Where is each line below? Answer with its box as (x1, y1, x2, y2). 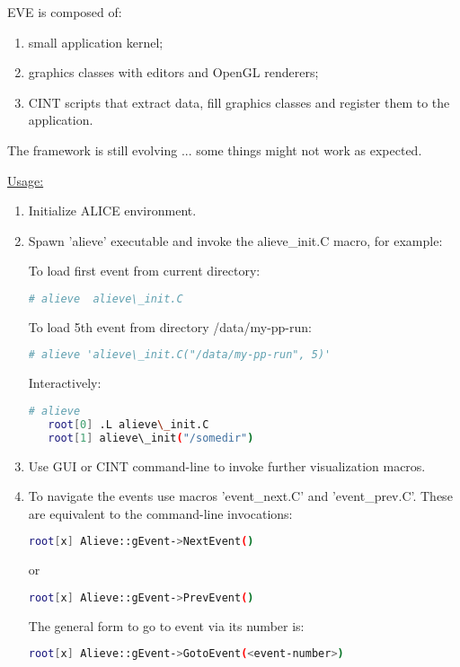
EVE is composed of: (7, 3, 122, 21)
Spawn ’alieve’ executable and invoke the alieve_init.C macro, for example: (28, 231, 443, 250)
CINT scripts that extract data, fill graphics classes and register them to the (28, 92, 450, 111)
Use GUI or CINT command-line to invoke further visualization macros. (28, 456, 426, 475)
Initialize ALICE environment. (28, 201, 197, 220)
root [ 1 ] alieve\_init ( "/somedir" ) (48, 431, 254, 444)
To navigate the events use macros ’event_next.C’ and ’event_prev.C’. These (28, 487, 453, 505)
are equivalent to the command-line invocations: (28, 504, 293, 522)
